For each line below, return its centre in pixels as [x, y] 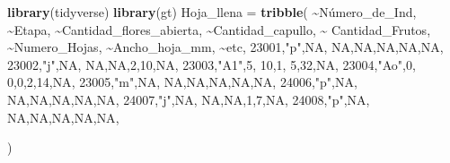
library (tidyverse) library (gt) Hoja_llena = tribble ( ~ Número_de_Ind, [212, 12]
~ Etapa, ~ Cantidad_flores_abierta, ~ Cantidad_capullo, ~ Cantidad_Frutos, [219, 29]
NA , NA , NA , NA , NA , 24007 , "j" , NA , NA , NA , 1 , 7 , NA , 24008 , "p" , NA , [189, 99]
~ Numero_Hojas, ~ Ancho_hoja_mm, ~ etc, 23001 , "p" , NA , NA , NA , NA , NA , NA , [225, 47]
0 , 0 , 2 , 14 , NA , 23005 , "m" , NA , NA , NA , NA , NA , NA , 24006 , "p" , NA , [182, 82]
